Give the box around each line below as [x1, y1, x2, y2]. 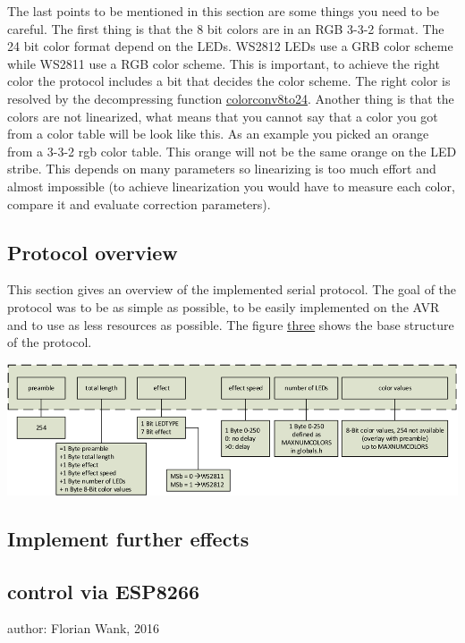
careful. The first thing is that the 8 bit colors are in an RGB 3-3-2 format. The [7, 19, 444, 38]
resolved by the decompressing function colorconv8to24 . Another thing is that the [7, 89, 454, 107]
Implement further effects [7, 524, 249, 552]
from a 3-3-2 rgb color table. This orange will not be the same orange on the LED [7, 141, 457, 160]
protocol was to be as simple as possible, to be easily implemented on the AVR [7, 297, 440, 316]
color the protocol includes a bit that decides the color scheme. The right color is [7, 72, 451, 90]
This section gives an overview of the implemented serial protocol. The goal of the [7, 280, 457, 299]
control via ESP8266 [7, 577, 200, 605]
